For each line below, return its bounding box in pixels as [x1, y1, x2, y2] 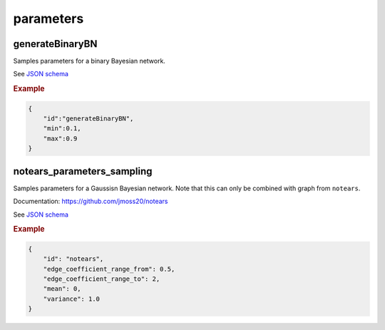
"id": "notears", [43, 255, 104, 263]
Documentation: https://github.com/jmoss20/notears [13, 197, 168, 206]
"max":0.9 [43, 134, 78, 143]
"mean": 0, [43, 285, 81, 293]
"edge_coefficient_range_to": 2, [43, 274, 160, 283]
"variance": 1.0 [43, 294, 100, 303]
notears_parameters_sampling [13, 165, 153, 177]
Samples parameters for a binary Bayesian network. [13, 57, 165, 66]
